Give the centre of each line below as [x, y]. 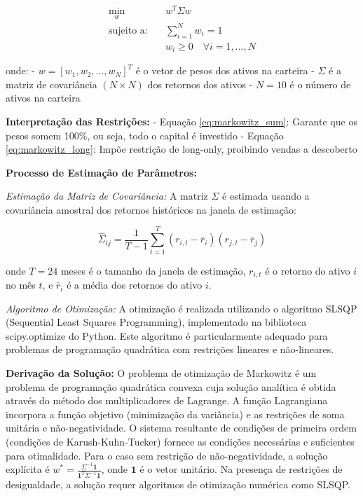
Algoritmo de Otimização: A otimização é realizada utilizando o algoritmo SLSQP [181, 308]
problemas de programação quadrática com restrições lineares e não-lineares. [170, 349]
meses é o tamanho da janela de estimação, [153, 270]
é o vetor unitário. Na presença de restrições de [241, 469]
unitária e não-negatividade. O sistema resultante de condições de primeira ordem [181, 428]
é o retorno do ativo [308, 270]
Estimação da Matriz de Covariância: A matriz [107, 196]
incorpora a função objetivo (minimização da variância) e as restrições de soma [175, 414]
